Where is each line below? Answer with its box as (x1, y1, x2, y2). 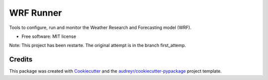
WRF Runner (9, 7, 62, 18)
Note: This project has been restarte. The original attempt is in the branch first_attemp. (9, 42, 186, 49)
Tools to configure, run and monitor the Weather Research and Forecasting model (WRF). (9, 25, 192, 30)
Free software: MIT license (21, 33, 76, 39)
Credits (9, 55, 33, 64)
